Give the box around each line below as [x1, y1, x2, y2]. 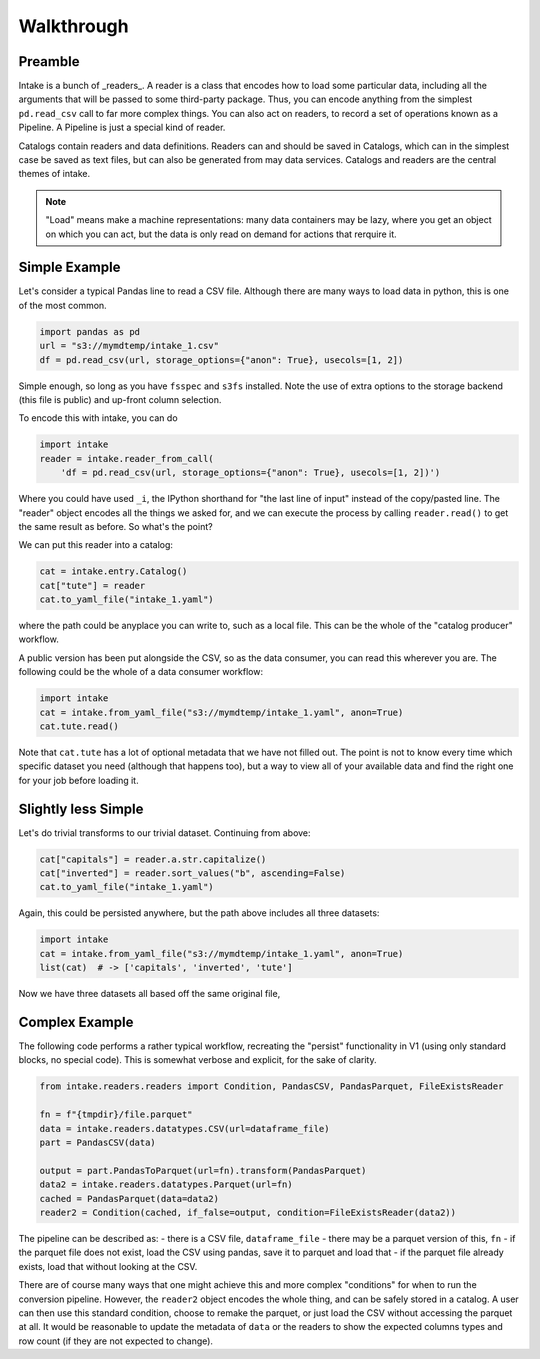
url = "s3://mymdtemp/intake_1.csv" [39, 340, 220, 352]
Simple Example [18, 259, 121, 276]
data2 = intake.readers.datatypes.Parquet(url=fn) [39, 1179, 294, 1190]
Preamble [18, 53, 80, 70]
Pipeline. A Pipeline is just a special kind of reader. [18, 121, 226, 134]
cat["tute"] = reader [39, 580, 146, 591]
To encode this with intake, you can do [18, 412, 179, 424]
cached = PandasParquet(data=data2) [39, 1193, 220, 1204]
